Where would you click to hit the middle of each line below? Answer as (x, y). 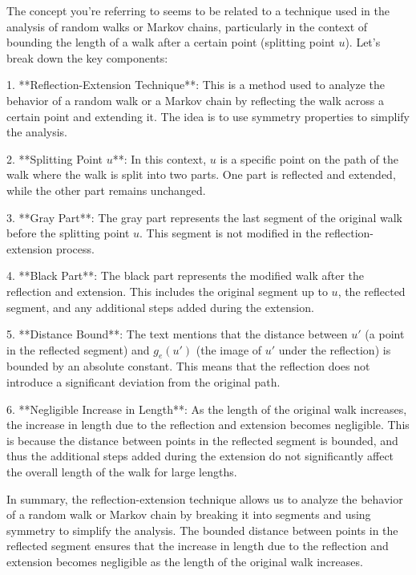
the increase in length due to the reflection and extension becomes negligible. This (208, 425)
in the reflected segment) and (78, 349)
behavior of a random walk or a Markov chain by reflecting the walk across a (195, 100)
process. (75, 248)
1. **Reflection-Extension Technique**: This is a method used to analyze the (196, 85)
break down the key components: (87, 57)
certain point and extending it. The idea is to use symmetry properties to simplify (208, 116)
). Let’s (363, 42)
